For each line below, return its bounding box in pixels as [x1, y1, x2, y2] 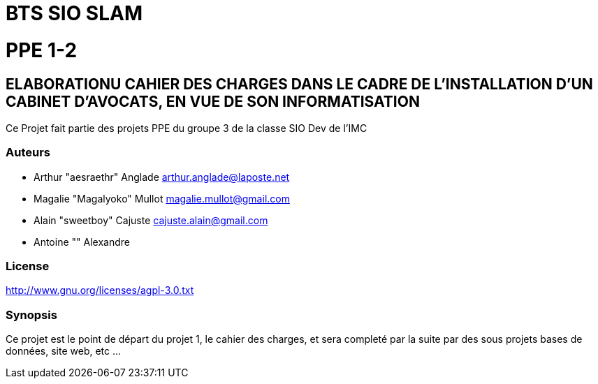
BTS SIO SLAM [6, 1, 143, 25]
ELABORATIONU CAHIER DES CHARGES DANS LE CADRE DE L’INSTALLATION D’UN [6, 75, 593, 93]
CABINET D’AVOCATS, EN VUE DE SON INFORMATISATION [6, 92, 420, 110]
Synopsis [6, 307, 57, 322]
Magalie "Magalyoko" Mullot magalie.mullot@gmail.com [34, 192, 290, 205]
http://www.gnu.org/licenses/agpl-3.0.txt [6, 284, 194, 297]
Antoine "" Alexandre [34, 235, 130, 248]
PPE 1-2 [6, 38, 78, 62]
